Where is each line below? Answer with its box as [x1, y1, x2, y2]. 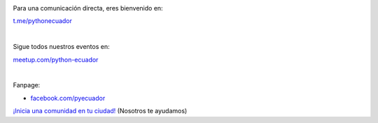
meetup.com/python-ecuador [13, 55, 99, 64]
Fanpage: [13, 81, 41, 89]
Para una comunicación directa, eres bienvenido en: [13, 4, 164, 12]
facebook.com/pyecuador [30, 94, 106, 102]
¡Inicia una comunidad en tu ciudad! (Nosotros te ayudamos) [13, 107, 188, 115]
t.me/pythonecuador [13, 17, 73, 25]
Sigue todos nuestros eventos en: [13, 43, 110, 51]
